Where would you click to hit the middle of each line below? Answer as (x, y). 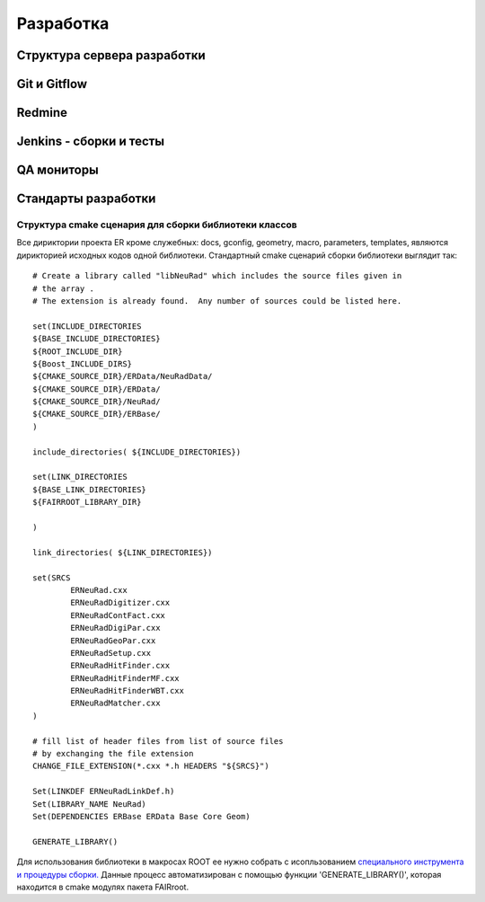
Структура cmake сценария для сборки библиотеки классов (157, 225)
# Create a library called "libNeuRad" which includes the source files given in (217, 276)
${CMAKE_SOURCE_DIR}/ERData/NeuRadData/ (123, 376)
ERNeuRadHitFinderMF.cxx (125, 678)
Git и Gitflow (52, 84)
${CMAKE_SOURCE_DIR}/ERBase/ (97, 414)
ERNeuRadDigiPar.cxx (115, 628)
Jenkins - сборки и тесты (91, 141)
